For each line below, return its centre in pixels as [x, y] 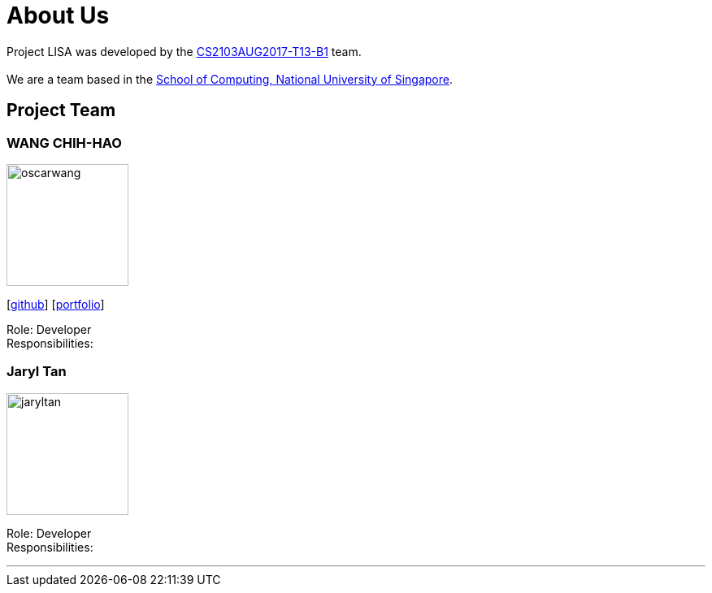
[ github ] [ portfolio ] [56, 304]
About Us [58, 15]
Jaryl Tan [37, 372]
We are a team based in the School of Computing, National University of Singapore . [230, 79]
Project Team [61, 110]
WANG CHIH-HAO [64, 143]
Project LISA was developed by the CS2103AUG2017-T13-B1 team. [184, 51]
